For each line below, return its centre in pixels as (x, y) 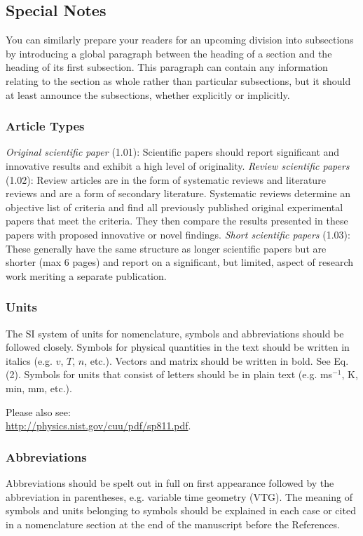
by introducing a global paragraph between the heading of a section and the (169, 53)
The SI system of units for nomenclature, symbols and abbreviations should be (175, 333)
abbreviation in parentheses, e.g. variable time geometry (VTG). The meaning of (179, 496)
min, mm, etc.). (39, 388)
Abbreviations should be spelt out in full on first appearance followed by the (170, 482)
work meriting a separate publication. (86, 275)
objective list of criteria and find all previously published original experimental (174, 207)
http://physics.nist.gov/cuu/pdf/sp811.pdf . (98, 426)
